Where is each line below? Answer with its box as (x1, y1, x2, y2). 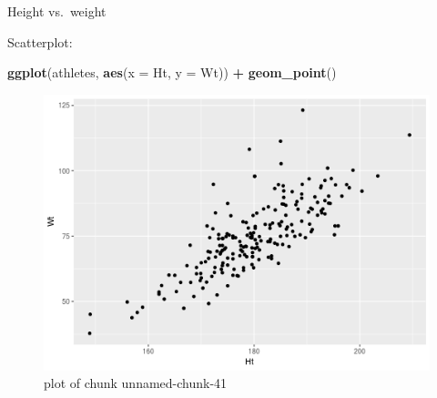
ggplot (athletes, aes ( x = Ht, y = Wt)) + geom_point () (7, 63, 337, 82)
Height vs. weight (7, 2, 107, 20)
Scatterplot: (7, 32, 73, 51)
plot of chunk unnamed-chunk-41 (44, 373, 228, 393)
